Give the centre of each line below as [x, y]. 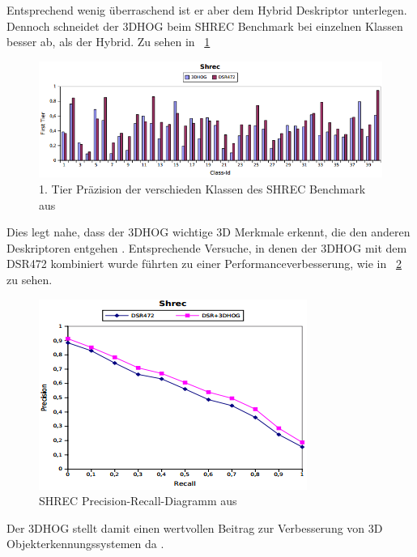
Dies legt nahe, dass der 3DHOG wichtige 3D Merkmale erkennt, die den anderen [208, 232]
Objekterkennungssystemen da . [85, 544]
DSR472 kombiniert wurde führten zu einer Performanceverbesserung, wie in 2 [204, 264]
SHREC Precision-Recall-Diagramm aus [138, 501]
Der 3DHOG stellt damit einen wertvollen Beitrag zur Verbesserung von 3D [195, 527]
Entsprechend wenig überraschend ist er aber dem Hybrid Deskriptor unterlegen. [207, 10]
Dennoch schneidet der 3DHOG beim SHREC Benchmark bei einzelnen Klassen [205, 26]
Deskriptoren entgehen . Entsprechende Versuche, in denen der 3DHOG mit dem [207, 247]
